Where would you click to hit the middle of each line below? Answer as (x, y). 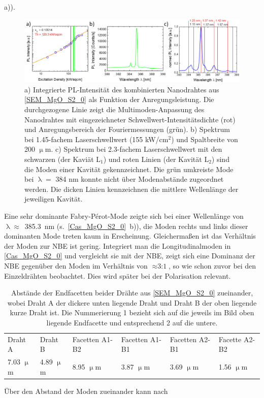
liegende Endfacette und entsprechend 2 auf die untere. (132, 322)
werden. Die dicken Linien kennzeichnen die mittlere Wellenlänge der (131, 189)
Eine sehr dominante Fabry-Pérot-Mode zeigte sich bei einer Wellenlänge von (124, 215)
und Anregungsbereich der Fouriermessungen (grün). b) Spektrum (127, 129)
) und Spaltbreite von (205, 139)
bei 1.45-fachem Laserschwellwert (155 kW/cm (96, 139)
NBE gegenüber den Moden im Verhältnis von (76, 265)
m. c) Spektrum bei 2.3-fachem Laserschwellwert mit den (134, 149)
